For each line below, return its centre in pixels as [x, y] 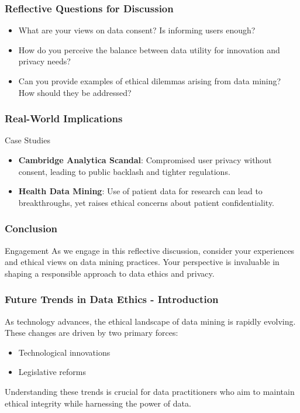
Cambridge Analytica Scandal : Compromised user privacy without [145, 160]
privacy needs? [44, 61]
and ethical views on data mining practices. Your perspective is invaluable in [142, 262]
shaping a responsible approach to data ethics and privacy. [110, 273]
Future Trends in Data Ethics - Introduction [112, 299]
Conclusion [31, 228]
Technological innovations [64, 352]
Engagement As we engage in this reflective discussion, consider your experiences [150, 250]
